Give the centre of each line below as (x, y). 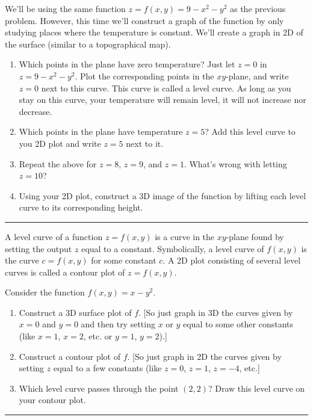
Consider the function (45, 292)
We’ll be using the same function (65, 8)
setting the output (39, 248)
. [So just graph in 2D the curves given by (204, 356)
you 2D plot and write (60, 143)
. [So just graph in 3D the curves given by (216, 312)
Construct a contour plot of (70, 356)
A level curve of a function (54, 236)
